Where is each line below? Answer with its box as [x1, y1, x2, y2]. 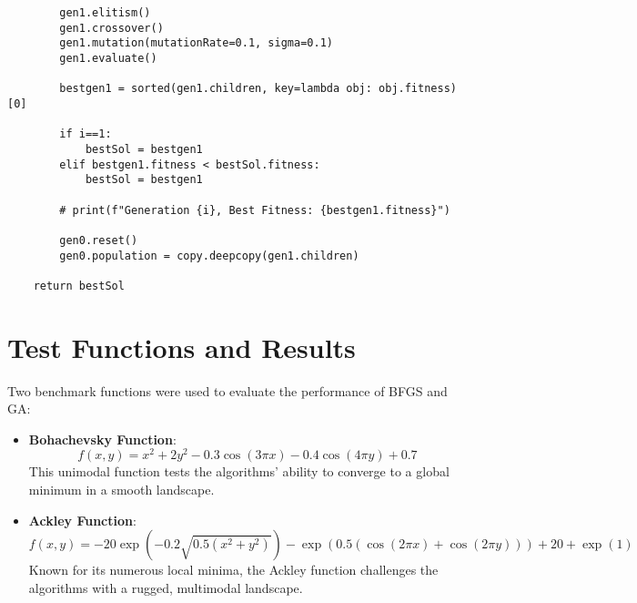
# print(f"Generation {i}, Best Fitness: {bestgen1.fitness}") [59, 203, 450, 217]
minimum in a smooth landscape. [28, 480, 215, 499]
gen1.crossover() [59, 21, 164, 35]
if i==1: [59, 128, 112, 141]
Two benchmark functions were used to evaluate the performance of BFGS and [7, 381, 448, 400]
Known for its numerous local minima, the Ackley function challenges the [28, 560, 439, 579]
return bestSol [33, 279, 125, 292]
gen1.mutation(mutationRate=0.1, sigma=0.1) [59, 36, 333, 50]
